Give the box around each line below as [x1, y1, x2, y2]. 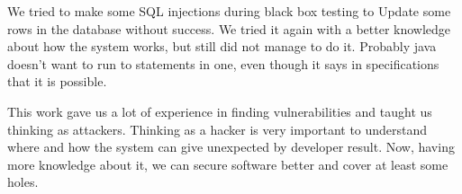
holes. [7, 172, 39, 191]
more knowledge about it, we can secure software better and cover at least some [7, 154, 448, 173]
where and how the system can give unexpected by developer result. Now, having [7, 137, 455, 156]
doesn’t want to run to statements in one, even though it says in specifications [7, 54, 439, 73]
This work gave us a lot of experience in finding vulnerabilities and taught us [7, 101, 432, 120]
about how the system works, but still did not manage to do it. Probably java [7, 37, 437, 56]
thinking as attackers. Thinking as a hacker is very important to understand [7, 119, 428, 138]
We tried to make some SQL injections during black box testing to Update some [7, 2, 451, 20]
